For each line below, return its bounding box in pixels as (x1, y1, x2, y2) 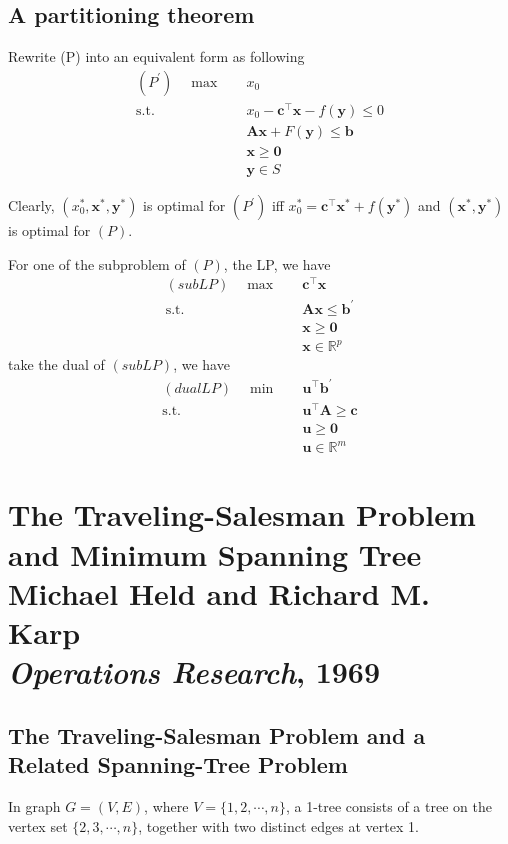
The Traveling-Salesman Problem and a (8, 719, 426, 750)
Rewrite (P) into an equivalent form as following (8, 46, 305, 67)
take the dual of (8, 354, 105, 375)
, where (144, 795, 189, 816)
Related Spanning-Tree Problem (8, 749, 348, 780)
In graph (8, 795, 61, 816)
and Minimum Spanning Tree (8, 533, 422, 574)
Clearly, (8, 195, 55, 216)
